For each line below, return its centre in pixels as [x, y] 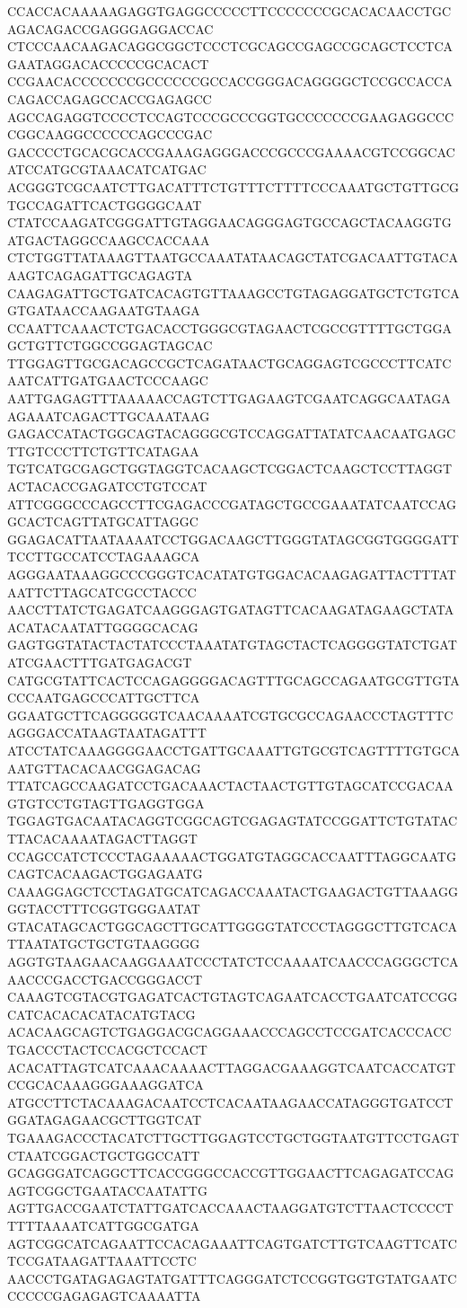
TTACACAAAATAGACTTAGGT [102, 838]
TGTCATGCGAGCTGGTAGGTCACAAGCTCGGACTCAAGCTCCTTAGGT [230, 468]
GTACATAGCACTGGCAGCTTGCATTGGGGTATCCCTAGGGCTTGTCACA [233, 926]
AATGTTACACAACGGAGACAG [104, 768]
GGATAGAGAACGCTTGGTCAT [105, 1120]
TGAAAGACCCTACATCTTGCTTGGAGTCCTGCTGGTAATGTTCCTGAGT [233, 1137]
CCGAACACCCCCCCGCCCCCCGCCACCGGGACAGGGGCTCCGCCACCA [230, 81]
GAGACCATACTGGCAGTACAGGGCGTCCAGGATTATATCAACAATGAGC [232, 433]
